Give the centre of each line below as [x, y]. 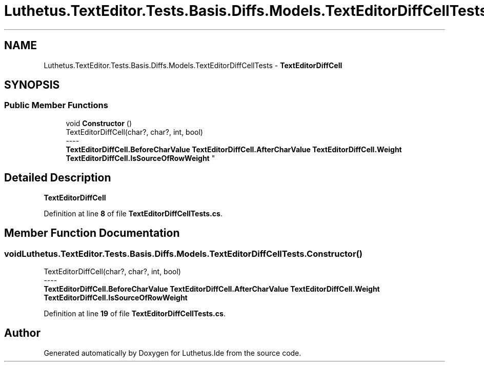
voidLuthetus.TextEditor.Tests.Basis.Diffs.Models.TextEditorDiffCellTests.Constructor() [183, 253]
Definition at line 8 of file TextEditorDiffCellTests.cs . [133, 213]
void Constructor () [99, 123]
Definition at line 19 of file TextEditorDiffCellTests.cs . [135, 313]
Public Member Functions [56, 105]
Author [22, 333]
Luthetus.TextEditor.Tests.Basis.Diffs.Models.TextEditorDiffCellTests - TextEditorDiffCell [193, 65]
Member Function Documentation [92, 233]
